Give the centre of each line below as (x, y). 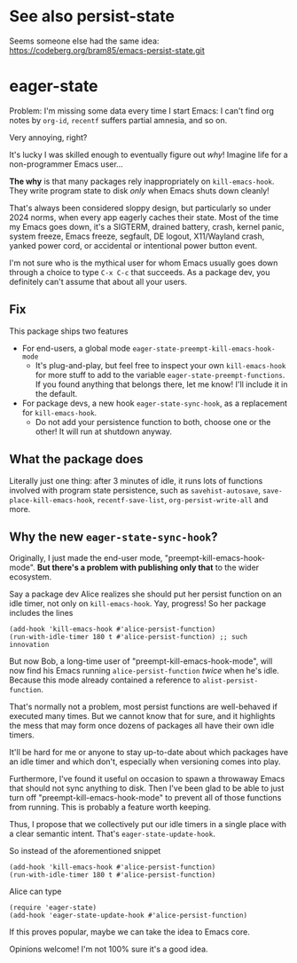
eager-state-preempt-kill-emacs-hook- (204, 349)
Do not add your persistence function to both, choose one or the (153, 422)
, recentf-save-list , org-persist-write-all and (180, 500)
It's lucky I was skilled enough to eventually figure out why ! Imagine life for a (148, 154)
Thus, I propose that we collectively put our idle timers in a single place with (148, 825)
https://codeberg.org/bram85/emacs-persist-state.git (107, 50)
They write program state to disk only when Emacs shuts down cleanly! (140, 190)
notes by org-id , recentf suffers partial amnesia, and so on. (118, 120)
